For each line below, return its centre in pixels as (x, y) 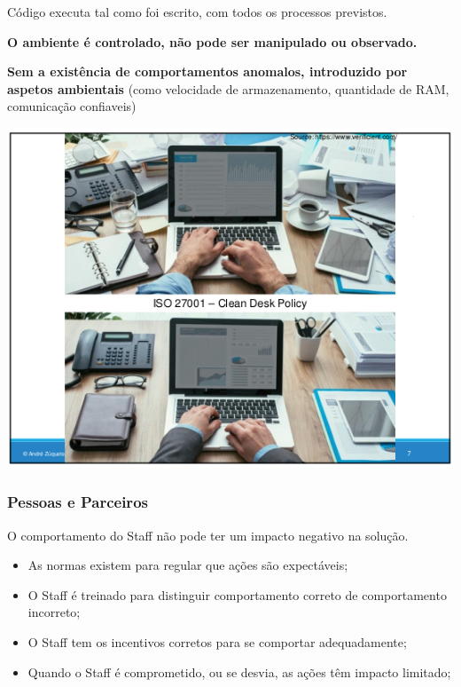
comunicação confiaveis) (72, 106)
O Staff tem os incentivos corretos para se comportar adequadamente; (217, 641)
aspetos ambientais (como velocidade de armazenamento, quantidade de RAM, (228, 88)
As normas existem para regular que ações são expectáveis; (188, 565)
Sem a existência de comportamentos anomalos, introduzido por (207, 71)
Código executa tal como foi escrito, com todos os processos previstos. (197, 12)
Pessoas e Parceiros (78, 502)
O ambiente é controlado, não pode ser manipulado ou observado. (212, 41)
